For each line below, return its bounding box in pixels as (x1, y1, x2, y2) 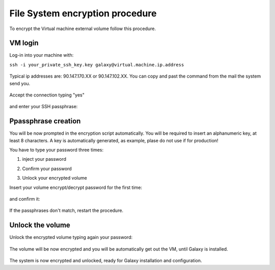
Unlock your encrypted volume (22, 175, 88, 181)
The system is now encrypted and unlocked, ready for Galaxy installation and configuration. (9, 258, 202, 264)
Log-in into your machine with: (9, 52, 74, 58)
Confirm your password (22, 165, 72, 171)
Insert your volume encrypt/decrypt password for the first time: (9, 184, 143, 190)
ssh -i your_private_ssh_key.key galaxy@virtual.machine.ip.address (9, 62, 184, 67)
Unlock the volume (9, 221, 71, 230)
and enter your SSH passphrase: (9, 104, 78, 110)
